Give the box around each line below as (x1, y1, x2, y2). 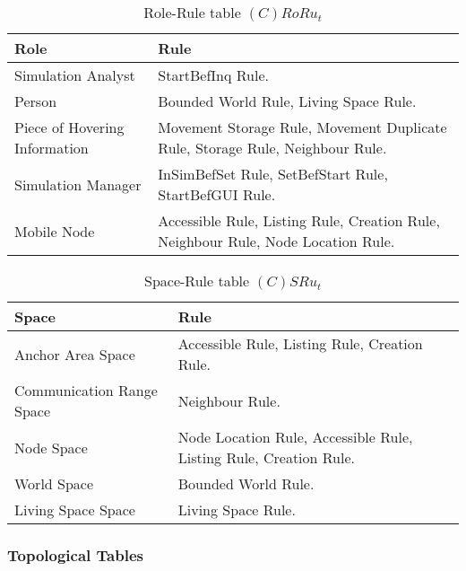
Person (14, 91, 57, 111)
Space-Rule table (144, 270, 250, 291)
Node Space (14, 436, 88, 458)
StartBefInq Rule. (158, 65, 269, 85)
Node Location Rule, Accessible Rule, (177, 426, 413, 447)
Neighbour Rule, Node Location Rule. (158, 231, 395, 251)
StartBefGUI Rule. (158, 184, 276, 205)
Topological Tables (7, 543, 143, 566)
